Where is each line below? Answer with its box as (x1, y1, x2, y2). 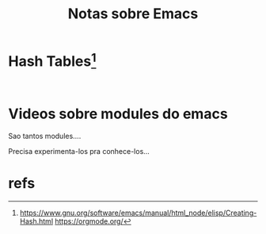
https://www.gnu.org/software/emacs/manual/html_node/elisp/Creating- (19, 208, 257, 218)
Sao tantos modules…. (8, 132, 82, 141)
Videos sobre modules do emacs (8, 105, 228, 123)
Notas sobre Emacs (67, 5, 199, 23)
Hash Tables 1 (8, 49, 97, 71)
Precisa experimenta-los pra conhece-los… (8, 147, 150, 156)
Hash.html (19, 217, 54, 226)
